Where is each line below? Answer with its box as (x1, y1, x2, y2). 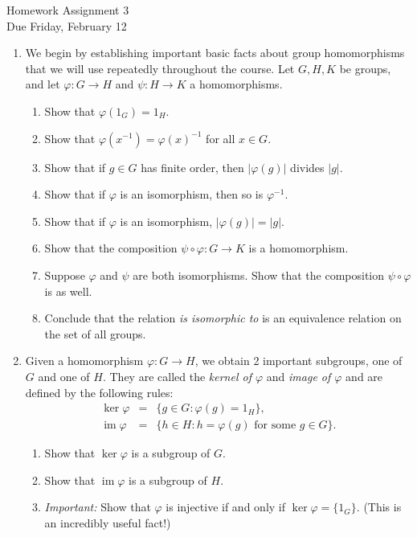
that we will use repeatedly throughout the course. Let (25, 59, 295, 76)
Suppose (44, 266, 85, 283)
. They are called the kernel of (102, 367, 251, 384)
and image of (266, 367, 331, 384)
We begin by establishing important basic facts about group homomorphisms (25, 44, 405, 61)
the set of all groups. (44, 325, 146, 342)
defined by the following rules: (25, 383, 174, 400)
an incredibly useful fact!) (44, 514, 171, 531)
